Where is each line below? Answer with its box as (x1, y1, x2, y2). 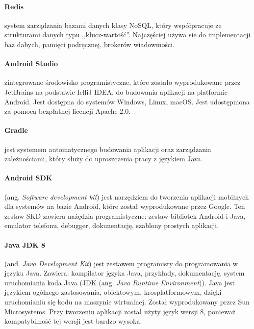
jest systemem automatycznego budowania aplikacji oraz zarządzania (4, 144, 211, 154)
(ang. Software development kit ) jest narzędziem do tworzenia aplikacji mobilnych (4, 191, 249, 202)
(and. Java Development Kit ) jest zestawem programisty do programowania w (4, 258, 238, 268)
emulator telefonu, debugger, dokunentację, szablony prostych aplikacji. (4, 220, 219, 230)
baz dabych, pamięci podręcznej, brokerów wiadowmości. (4, 39, 175, 49)
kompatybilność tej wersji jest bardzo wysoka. (4, 316, 142, 326)
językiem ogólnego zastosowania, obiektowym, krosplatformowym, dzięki (4, 287, 222, 297)
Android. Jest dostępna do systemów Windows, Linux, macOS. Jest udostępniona (4, 96, 250, 106)
